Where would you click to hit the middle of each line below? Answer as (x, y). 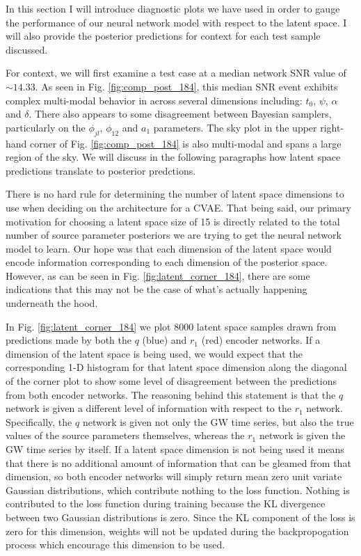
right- (332, 127)
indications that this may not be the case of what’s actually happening (157, 289)
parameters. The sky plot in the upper (235, 127)
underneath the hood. (52, 303)
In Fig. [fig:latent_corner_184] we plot (88, 326)
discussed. (27, 49)
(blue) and (165, 340)
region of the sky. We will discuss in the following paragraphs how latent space (173, 157)
